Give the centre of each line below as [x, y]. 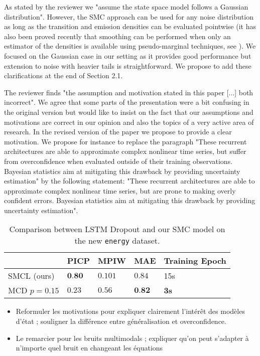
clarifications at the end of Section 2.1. [63, 75]
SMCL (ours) [31, 276]
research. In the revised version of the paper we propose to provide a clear [118, 132]
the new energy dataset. [117, 241]
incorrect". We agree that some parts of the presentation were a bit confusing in [127, 102]
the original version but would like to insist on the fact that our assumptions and [129, 112]
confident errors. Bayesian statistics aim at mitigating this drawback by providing [130, 200]
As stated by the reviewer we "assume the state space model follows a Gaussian [126, 7]
